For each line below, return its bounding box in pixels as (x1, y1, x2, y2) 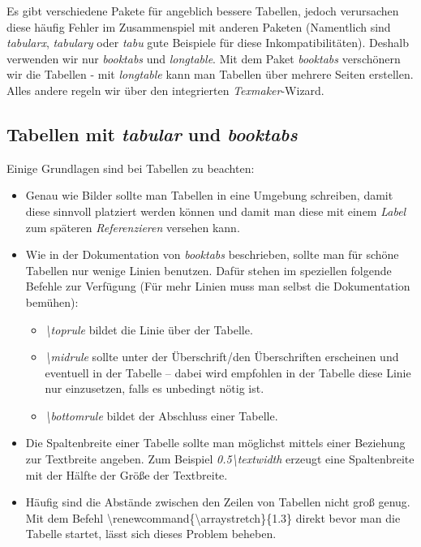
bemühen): (25, 293, 79, 310)
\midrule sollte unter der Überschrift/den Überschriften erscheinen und (45, 348, 399, 365)
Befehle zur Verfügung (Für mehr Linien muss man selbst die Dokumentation (25, 278, 410, 295)
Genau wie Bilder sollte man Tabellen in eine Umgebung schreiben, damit (25, 187, 393, 204)
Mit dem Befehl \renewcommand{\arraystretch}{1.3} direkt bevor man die (25, 509, 401, 526)
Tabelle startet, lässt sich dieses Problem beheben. (25, 525, 277, 542)
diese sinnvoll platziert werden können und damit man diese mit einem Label (25, 202, 406, 219)
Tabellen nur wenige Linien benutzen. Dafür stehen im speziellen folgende (25, 261, 392, 278)
